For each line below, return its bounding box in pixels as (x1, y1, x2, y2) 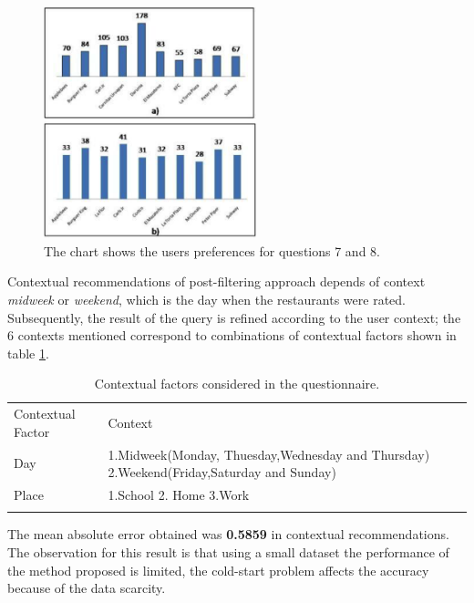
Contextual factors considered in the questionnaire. (94, 374, 380, 393)
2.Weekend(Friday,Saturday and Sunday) (108, 463, 336, 482)
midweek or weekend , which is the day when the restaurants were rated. (7, 290, 406, 309)
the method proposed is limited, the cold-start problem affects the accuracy (7, 560, 429, 579)
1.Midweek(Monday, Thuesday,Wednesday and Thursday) (108, 444, 430, 463)
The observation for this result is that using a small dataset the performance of (7, 543, 449, 562)
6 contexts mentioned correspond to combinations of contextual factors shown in (7, 326, 457, 345)
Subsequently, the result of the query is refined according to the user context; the (7, 307, 461, 327)
